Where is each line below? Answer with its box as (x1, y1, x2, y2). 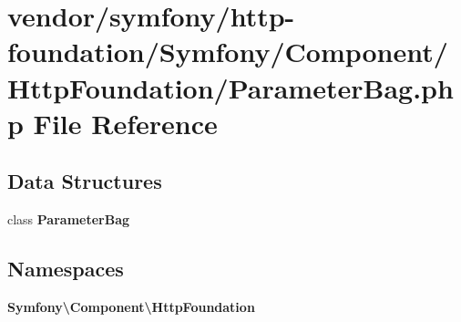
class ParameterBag (7, 210, 130, 229)
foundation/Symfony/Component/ (7, 33, 448, 70)
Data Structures (7, 167, 162, 195)
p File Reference (7, 104, 218, 141)
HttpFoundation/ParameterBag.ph (7, 68, 454, 106)
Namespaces (7, 254, 124, 283)
